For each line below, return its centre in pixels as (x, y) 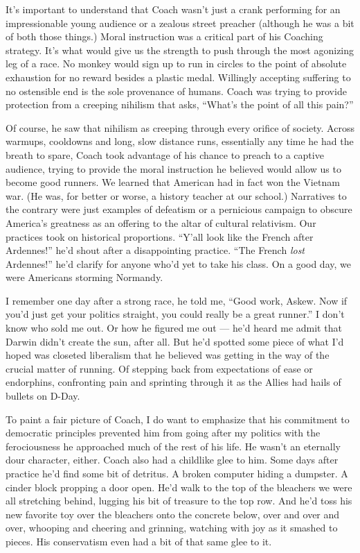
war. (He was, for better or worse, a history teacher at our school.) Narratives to (176, 195)
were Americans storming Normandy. (84, 277)
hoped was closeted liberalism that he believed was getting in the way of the (168, 355)
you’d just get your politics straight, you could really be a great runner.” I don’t (175, 314)
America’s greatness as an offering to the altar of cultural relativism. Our (161, 222)
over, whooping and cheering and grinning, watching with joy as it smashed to (172, 528)
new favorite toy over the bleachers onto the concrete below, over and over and (173, 514)
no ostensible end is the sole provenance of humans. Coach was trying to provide (176, 91)
